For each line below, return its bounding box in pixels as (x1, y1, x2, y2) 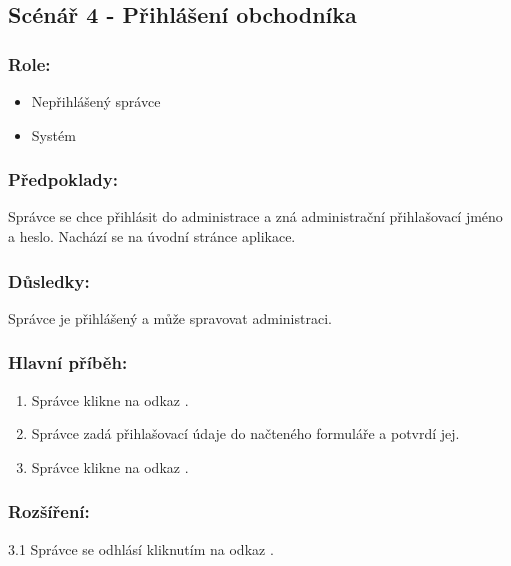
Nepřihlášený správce (31, 91, 161, 111)
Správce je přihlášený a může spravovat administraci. (8, 307, 332, 328)
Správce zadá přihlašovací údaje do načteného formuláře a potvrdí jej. (31, 423, 460, 444)
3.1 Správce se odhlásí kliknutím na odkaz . (8, 538, 274, 559)
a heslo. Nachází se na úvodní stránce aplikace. (8, 226, 296, 246)
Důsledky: (8, 268, 90, 293)
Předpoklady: (8, 167, 118, 192)
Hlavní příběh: (8, 350, 128, 375)
